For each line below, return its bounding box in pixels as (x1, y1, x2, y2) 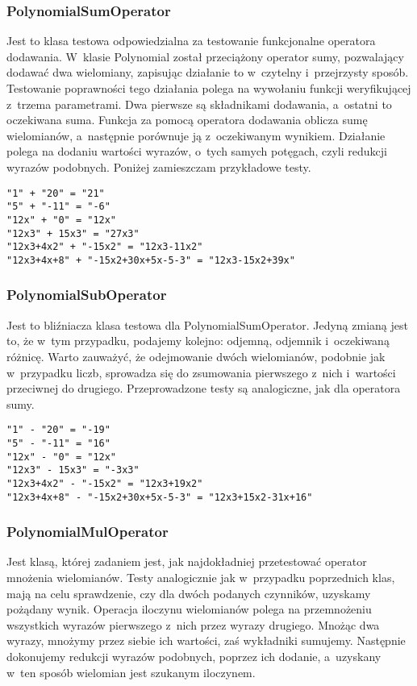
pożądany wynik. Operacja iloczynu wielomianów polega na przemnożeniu (6, 601, 372, 617)
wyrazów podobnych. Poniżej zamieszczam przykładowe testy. (6, 158, 311, 175)
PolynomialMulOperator (6, 522, 169, 542)
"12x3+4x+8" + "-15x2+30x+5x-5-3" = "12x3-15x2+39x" (6, 254, 295, 266)
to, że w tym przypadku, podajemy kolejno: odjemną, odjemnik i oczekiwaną (6, 332, 390, 349)
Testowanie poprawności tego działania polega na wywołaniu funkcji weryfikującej (6, 80, 411, 96)
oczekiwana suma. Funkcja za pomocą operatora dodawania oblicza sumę (6, 111, 368, 128)
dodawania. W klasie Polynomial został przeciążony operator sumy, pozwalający (6, 48, 404, 64)
